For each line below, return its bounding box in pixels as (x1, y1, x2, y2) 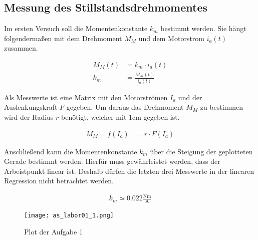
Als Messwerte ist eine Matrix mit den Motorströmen (4, 92, 168, 102)
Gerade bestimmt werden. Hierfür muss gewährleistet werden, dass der (4, 156, 220, 166)
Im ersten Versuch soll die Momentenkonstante (4, 23, 148, 34)
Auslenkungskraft (4, 102, 58, 112)
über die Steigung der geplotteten (150, 146, 253, 156)
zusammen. (4, 43, 38, 53)
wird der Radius (4, 111, 54, 122)
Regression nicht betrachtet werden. (4, 175, 114, 186)
